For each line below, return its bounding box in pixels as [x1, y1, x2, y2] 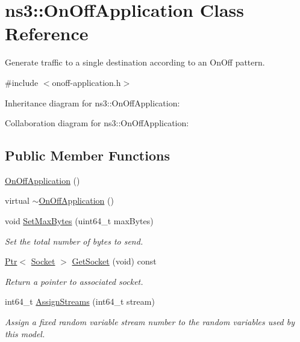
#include [5, 76, 39, 88]
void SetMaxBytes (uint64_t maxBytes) [5, 215, 154, 227]
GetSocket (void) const [72, 255, 157, 267]
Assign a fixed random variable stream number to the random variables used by [5, 316, 295, 328]
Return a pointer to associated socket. [5, 275, 143, 287]
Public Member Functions [5, 146, 170, 165]
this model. [5, 327, 45, 340]
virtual [5, 194, 30, 207]
